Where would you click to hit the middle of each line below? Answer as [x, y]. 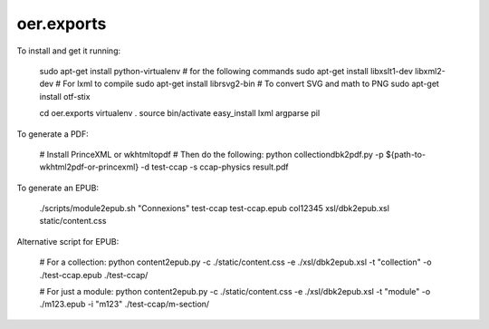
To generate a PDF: [53, 134]
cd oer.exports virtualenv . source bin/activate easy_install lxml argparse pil [180, 113]
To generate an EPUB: [58, 188]
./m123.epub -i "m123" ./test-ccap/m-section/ [125, 305]
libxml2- [430, 71]
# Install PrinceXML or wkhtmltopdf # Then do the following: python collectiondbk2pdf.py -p [211, 154]
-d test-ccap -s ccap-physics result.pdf [215, 167]
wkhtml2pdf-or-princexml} [89, 167]
